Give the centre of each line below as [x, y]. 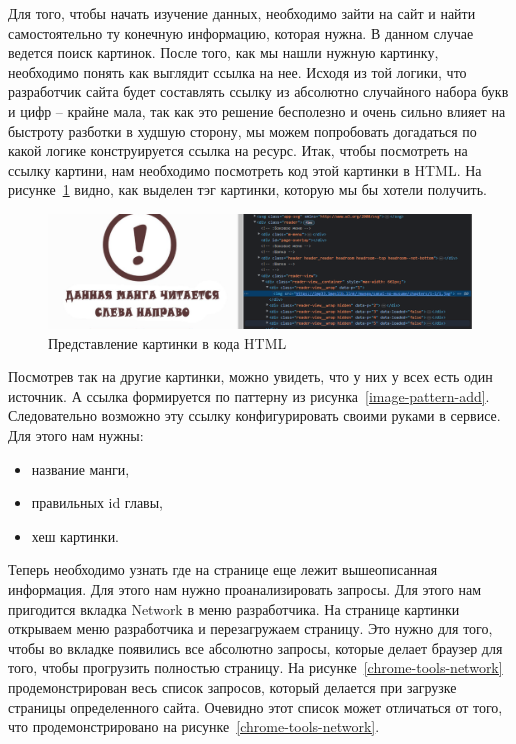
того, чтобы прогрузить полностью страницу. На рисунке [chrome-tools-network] [255, 667]
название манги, [80, 468]
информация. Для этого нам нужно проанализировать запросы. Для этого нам [245, 588]
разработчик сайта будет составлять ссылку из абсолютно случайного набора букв [258, 91]
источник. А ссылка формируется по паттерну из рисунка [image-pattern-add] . [249, 395]
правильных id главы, [97, 502]
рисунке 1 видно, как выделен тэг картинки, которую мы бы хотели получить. [247, 189]
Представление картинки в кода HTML [167, 342]
